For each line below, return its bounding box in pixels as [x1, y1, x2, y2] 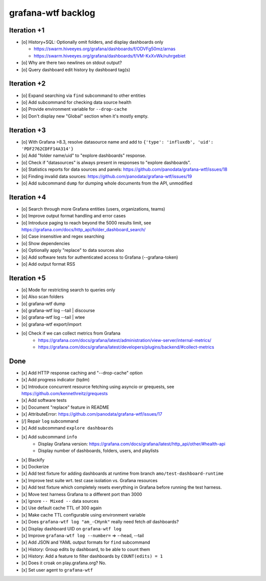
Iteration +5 [9, 274, 46, 282]
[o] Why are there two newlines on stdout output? [21, 60, 122, 66]
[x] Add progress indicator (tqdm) [21, 377, 90, 383]
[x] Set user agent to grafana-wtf [21, 567, 93, 573]
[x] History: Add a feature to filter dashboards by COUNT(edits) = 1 [21, 553, 163, 559]
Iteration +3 [9, 126, 46, 134]
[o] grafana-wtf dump [21, 301, 66, 306]
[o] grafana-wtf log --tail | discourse [21, 307, 96, 313]
